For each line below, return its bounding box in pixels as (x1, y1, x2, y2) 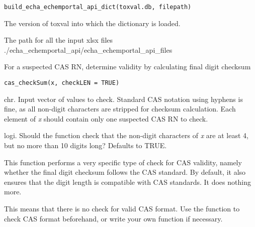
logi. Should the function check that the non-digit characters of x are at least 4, (4, 130, 248, 141)
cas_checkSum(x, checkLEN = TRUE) (4, 79, 120, 87)
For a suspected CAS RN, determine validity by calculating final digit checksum (4, 61, 251, 72)
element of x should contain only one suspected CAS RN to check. (4, 113, 208, 124)
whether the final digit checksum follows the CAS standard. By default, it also (4, 167, 246, 177)
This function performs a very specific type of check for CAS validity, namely (4, 157, 242, 167)
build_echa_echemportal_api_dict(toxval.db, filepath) (4, 4, 192, 11)
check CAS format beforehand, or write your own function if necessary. (4, 213, 223, 223)
